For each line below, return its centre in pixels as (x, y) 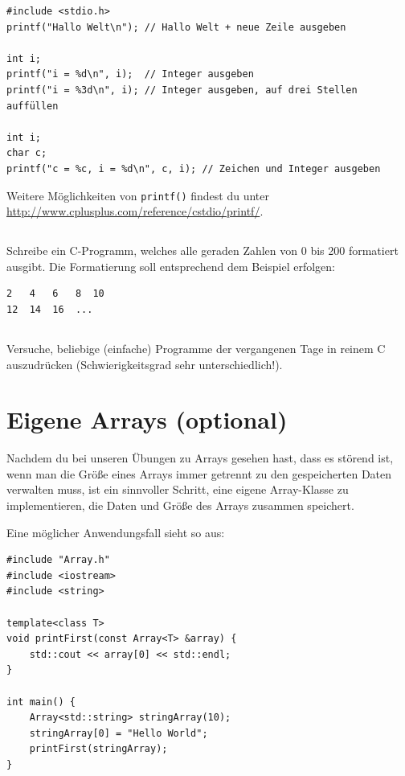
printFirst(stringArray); (98, 749)
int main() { (41, 702)
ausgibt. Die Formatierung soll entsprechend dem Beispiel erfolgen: (171, 266)
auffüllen (33, 106)
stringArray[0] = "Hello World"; (119, 733)
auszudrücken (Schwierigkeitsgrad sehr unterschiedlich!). (145, 364)
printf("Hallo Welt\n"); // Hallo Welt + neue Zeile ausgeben (176, 27)
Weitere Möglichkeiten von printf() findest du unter (138, 195)
